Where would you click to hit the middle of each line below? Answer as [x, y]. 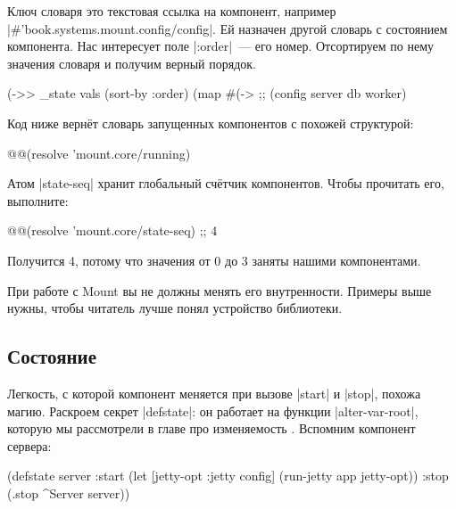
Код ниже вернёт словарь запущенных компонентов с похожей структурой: [211, 123]
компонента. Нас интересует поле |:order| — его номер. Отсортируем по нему [221, 46]
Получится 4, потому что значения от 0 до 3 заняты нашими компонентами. [214, 260]
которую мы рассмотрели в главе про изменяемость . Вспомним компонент [211, 428]
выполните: [38, 200]
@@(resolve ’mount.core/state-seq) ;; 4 [112, 230]
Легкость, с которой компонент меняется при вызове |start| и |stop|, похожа [214, 393]
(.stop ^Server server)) [69, 493]
